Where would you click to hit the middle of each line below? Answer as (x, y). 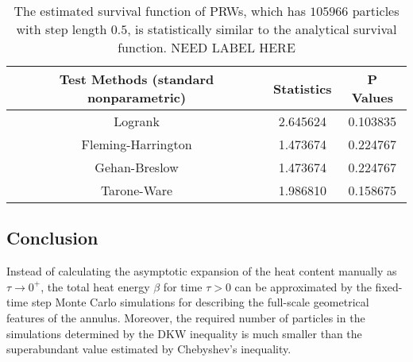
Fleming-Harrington (137, 144)
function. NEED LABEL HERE (206, 47)
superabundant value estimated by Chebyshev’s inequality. (149, 349)
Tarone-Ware (137, 190)
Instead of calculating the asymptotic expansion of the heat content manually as (202, 271)
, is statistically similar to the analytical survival (262, 29)
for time (183, 286)
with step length (62, 29)
